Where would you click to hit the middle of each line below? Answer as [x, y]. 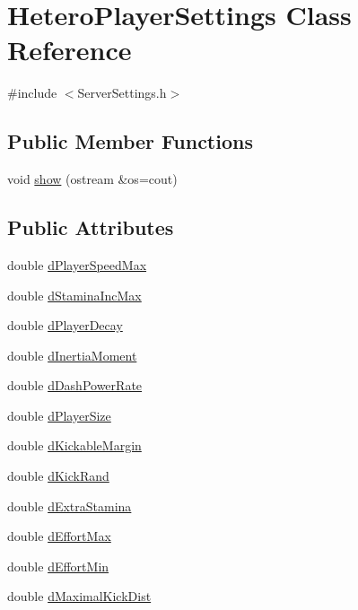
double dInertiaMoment [72, 355]
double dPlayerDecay [65, 325]
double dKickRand [58, 476]
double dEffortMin [58, 566]
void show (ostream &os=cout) [92, 179]
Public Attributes [91, 227]
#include [32, 93]
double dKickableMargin [74, 445]
